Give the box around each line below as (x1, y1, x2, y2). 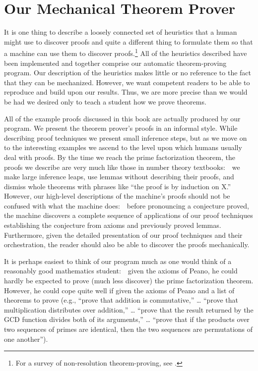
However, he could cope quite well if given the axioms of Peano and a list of (4, 285, 235, 295)
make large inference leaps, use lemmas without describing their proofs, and (4, 171, 234, 182)
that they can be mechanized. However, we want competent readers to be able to (4, 77, 250, 87)
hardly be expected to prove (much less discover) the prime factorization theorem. (4, 275, 254, 286)
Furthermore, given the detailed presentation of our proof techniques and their (4, 229, 243, 240)
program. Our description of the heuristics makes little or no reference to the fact (4, 67, 251, 78)
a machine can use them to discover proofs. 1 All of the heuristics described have (4, 47, 247, 58)
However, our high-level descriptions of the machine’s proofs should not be (4, 191, 230, 201)
